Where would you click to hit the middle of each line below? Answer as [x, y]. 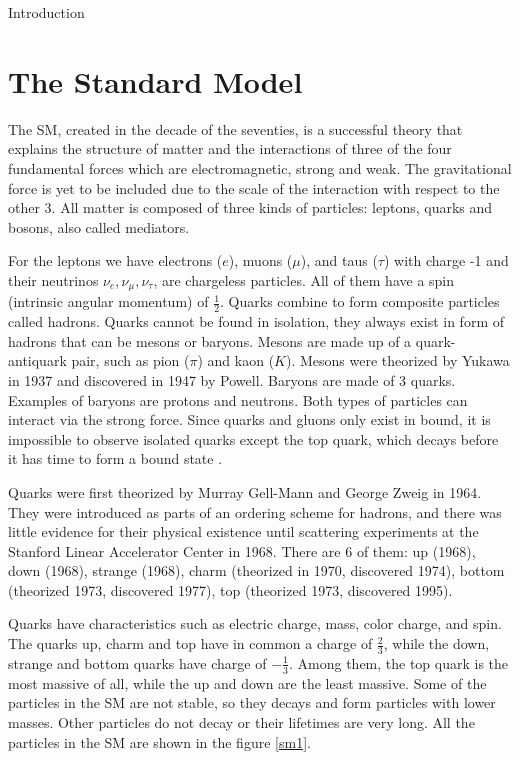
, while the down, [436, 643]
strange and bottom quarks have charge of [137, 662]
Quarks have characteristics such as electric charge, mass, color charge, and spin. [255, 623]
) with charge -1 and [446, 260]
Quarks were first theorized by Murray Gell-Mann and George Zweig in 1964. [245, 491]
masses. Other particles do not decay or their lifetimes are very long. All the [241, 721]
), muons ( [260, 260]
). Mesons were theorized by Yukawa [397, 360]
